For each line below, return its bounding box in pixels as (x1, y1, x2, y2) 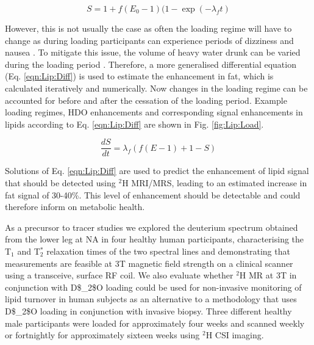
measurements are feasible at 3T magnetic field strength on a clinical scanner (5, 256, 293, 269)
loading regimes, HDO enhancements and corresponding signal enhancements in (5, 106, 303, 118)
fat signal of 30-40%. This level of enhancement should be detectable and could (5, 188, 301, 201)
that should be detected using (5, 176, 116, 189)
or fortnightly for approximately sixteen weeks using (5, 329, 200, 341)
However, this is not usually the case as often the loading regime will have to (5, 22, 292, 34)
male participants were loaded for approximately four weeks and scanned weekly (5, 316, 305, 329)
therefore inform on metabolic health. (5, 200, 145, 213)
